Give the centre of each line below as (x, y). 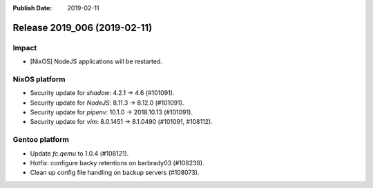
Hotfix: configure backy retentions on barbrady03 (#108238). (117, 163)
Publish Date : (32, 8)
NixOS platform (39, 79)
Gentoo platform (41, 140)
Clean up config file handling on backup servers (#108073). (115, 173)
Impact (25, 48)
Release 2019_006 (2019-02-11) (83, 28)
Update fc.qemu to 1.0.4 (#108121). (79, 153)
